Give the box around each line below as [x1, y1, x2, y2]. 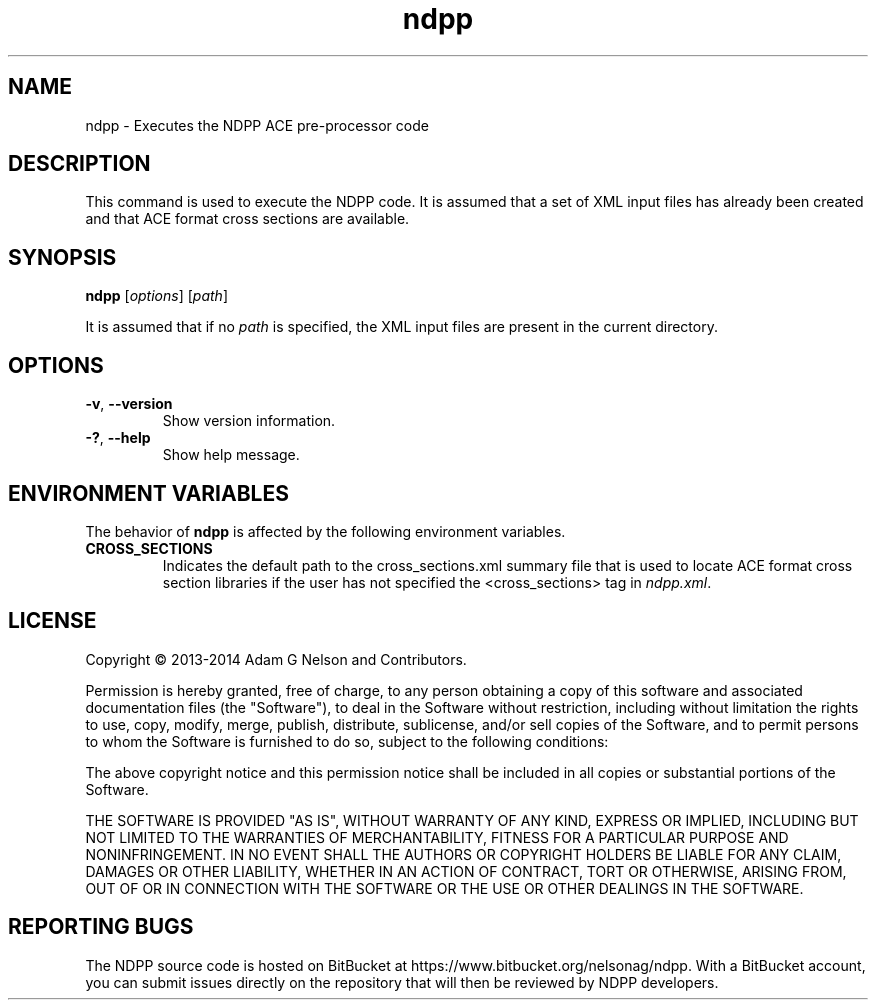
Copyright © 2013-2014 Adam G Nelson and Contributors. [85, 650, 467, 668]
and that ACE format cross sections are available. [85, 210, 410, 228]
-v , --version [85, 395, 173, 413]
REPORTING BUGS [8, 914, 194, 940]
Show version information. [162, 412, 336, 430]
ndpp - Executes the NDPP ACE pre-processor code [85, 116, 429, 134]
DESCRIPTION [8, 151, 151, 177]
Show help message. [162, 446, 300, 464]
